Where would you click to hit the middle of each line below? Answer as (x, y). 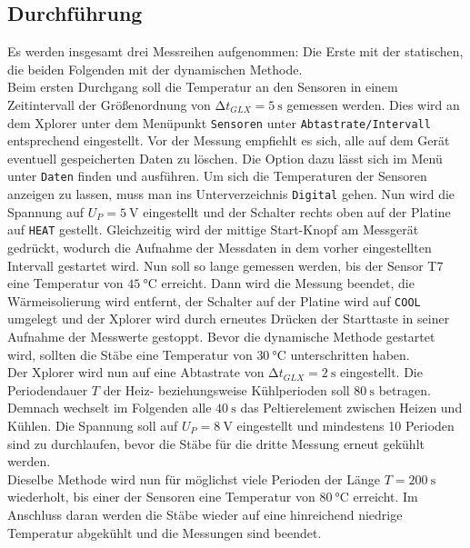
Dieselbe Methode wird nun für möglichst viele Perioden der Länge (194, 478)
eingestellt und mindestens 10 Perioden (345, 425)
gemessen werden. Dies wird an (373, 104)
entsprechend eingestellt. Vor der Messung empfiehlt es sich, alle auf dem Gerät (229, 140)
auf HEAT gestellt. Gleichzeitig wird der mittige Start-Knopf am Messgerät (213, 229)
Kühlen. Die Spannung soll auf (93, 425)
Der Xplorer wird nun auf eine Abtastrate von (136, 372)
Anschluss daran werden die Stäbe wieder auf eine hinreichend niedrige (205, 514)
